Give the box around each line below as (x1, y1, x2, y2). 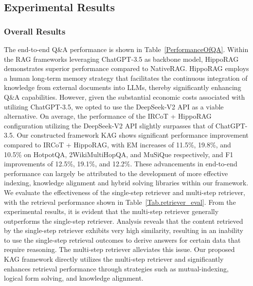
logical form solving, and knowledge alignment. (4, 273, 144, 283)
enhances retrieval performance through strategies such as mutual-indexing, (4, 263, 229, 273)
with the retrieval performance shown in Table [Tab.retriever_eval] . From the (4, 197, 236, 207)
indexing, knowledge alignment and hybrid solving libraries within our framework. (4, 178, 249, 188)
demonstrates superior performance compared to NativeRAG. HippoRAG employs (4, 63, 249, 73)
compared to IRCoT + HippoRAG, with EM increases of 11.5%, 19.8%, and (4, 139, 231, 149)
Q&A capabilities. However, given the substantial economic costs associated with (4, 91, 245, 102)
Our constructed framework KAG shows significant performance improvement (17, 130, 249, 140)
